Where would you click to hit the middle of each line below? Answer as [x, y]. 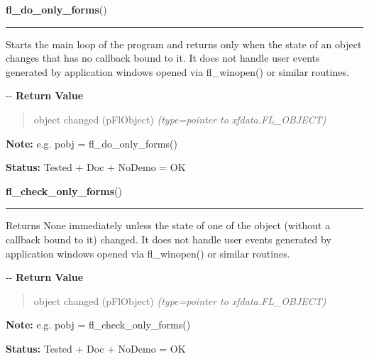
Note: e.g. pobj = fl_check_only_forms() [98, 325]
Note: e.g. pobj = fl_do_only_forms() [92, 143]
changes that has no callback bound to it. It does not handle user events [163, 58]
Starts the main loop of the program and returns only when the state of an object [184, 44]
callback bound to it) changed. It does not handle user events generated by [169, 239]
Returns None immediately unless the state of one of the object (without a [168, 225]
